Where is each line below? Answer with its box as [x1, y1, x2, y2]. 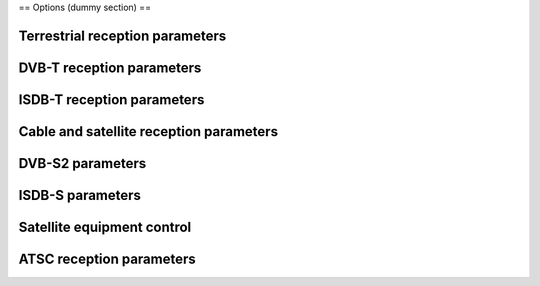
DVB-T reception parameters [18, 59, 202, 76]
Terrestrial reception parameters [18, 27, 227, 44]
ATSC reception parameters [18, 250, 197, 267]
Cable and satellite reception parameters [18, 123, 279, 140]
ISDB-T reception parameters [18, 91, 205, 108]
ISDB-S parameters [18, 186, 142, 204]
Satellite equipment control [18, 218, 192, 235]
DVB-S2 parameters [18, 155, 147, 172]
